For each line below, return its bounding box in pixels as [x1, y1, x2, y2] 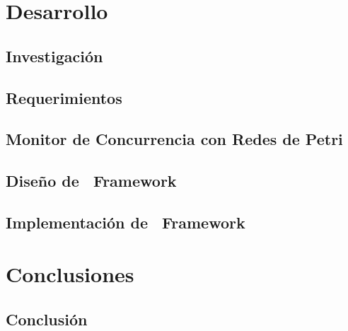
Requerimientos [6, 86, 122, 108]
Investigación [6, 45, 103, 66]
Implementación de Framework [6, 211, 245, 233]
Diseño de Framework [6, 170, 177, 192]
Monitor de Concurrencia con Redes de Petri [6, 128, 343, 150]
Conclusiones [6, 260, 134, 289]
